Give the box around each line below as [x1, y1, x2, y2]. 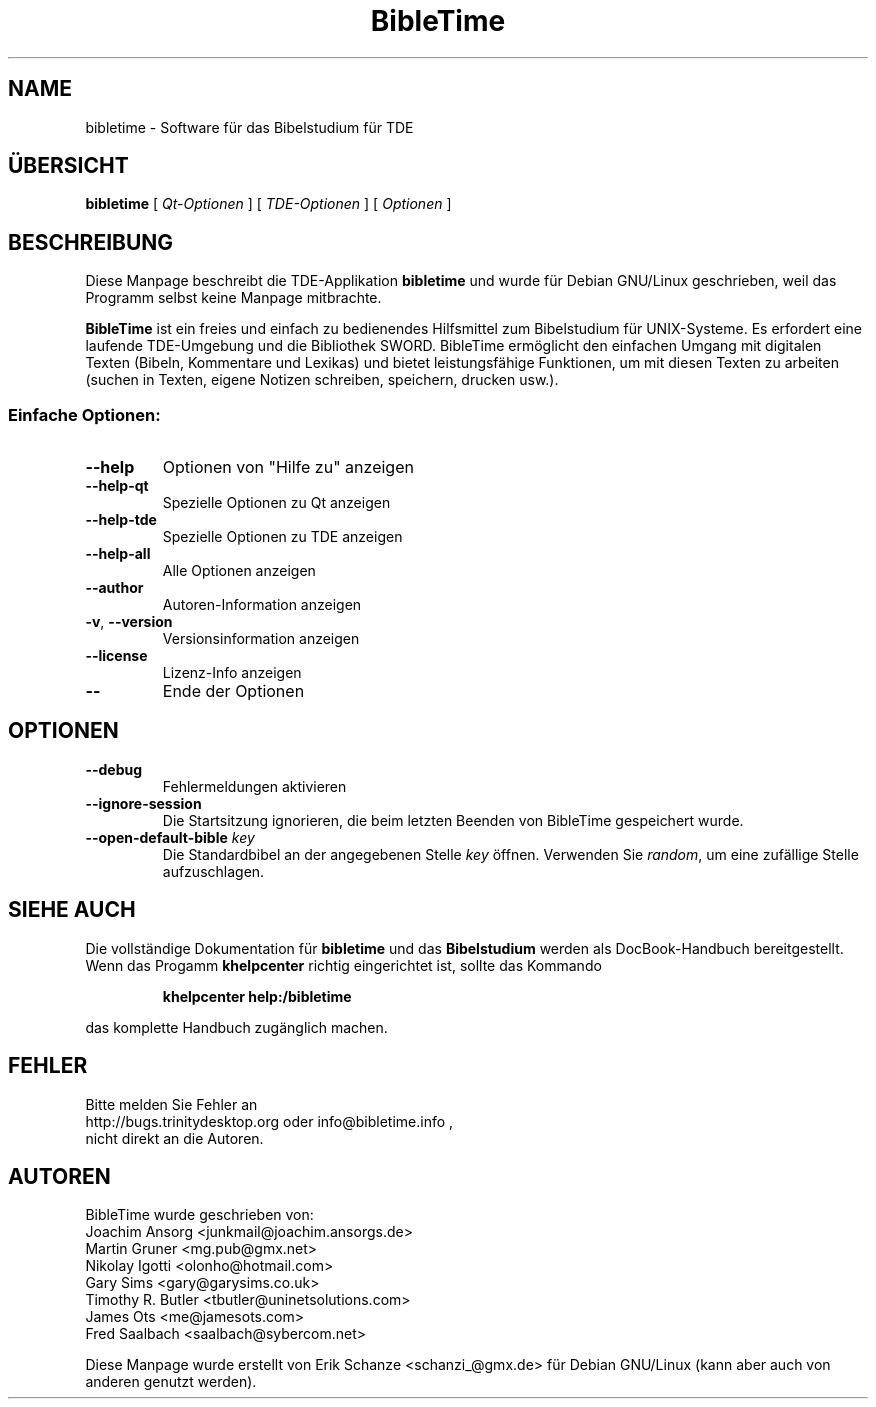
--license [85, 647, 148, 665]
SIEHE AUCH [8, 897, 136, 923]
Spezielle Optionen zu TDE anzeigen [162, 528, 403, 546]
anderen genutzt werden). [85, 1373, 257, 1391]
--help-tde [85, 511, 157, 529]
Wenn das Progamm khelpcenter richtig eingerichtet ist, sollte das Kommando [85, 956, 602, 974]
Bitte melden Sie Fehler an [85, 1095, 258, 1113]
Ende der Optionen [162, 681, 305, 702]
